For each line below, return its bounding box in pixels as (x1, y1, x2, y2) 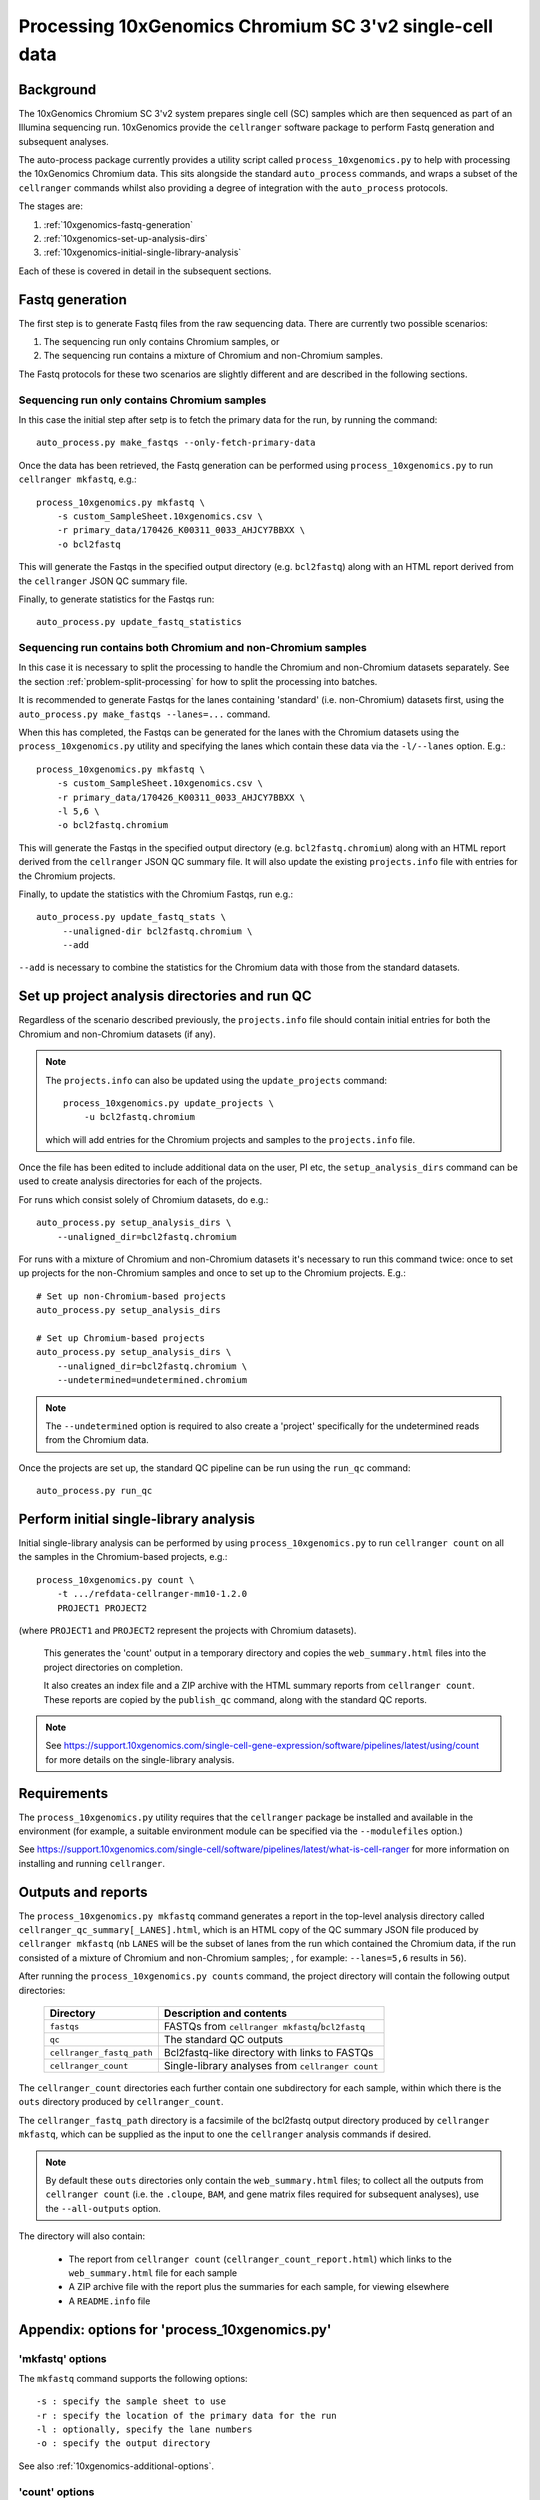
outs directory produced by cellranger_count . (18, 2096, 224, 2108)
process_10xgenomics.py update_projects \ (63, 1097, 275, 1109)
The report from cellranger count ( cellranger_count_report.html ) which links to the (68, 2253, 452, 2265)
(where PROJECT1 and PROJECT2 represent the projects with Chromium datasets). (18, 1624, 357, 1636)
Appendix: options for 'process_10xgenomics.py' (18, 2321, 332, 2338)
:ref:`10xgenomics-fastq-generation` (43, 218, 194, 230)
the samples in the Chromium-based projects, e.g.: (18, 1551, 228, 1563)
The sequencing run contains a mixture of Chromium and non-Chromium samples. (43, 350, 384, 362)
